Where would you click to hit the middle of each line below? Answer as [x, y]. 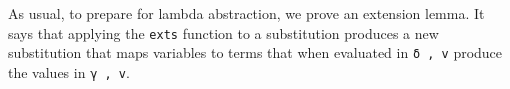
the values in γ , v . [69, 72]
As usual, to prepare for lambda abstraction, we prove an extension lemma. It [246, 13]
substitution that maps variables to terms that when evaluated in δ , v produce [255, 52]
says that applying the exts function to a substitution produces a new [223, 32]
